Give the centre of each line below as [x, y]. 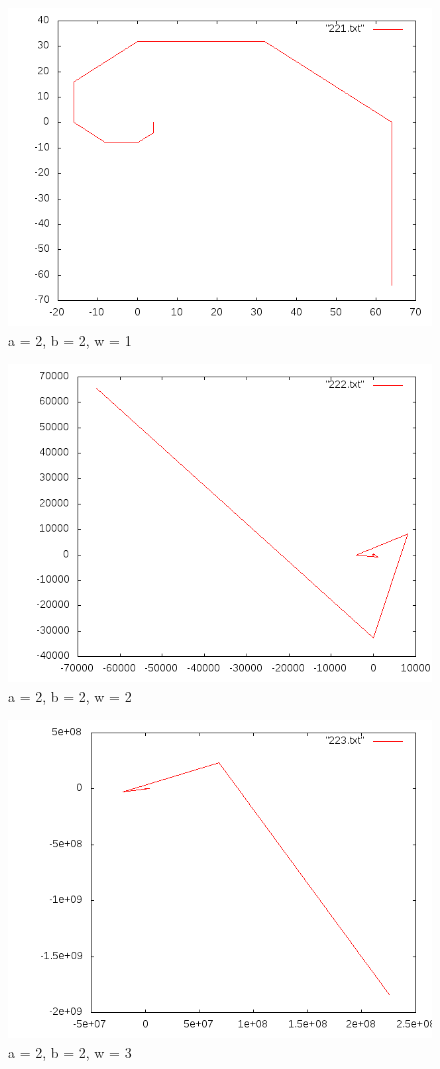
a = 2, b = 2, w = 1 [70, 339]
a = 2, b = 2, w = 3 [70, 1051]
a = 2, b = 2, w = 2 [70, 695]
